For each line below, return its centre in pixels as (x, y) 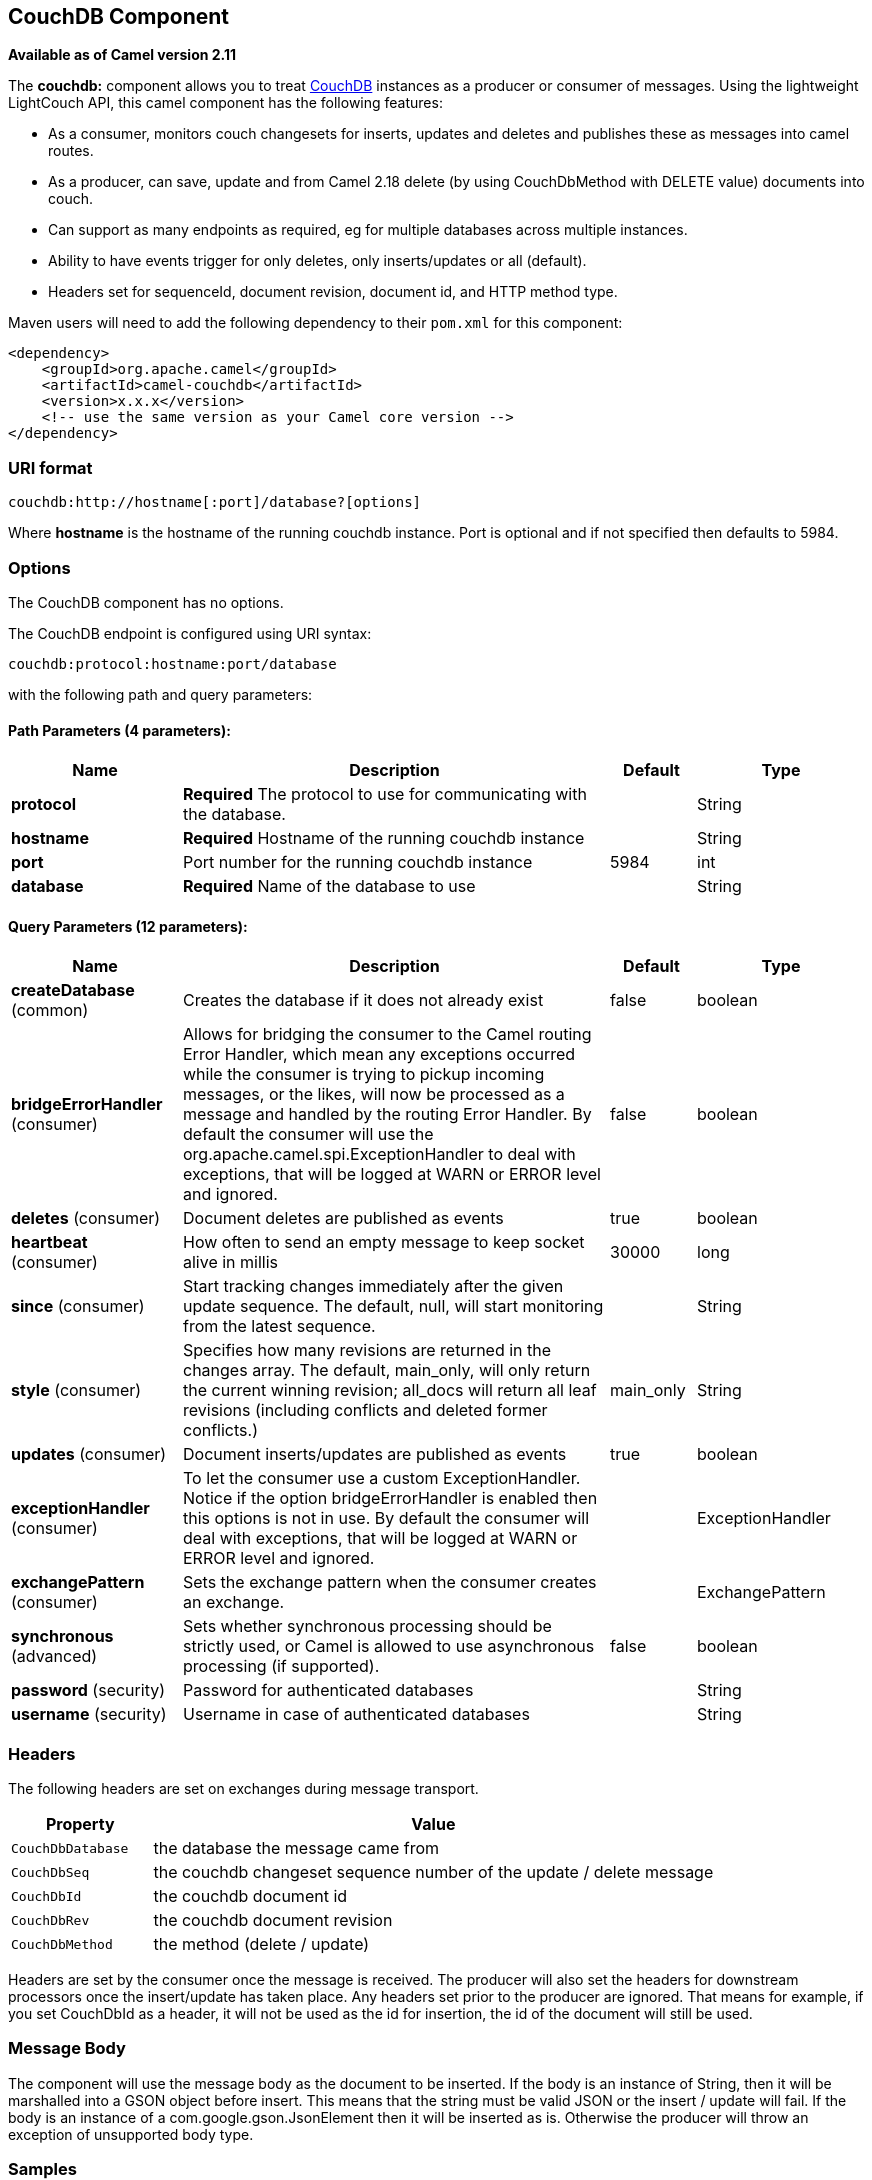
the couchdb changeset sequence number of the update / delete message (433, 1872)
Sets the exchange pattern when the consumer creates (390, 1582)
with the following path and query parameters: (160, 694)
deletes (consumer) (86, 1218)
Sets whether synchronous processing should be (367, 1626)
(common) (50, 1010)
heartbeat (49, 1242)
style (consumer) (76, 1390)
